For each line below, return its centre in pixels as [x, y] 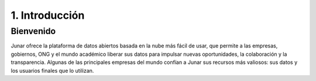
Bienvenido [33, 31]
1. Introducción [48, 15]
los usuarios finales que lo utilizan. [52, 70]
